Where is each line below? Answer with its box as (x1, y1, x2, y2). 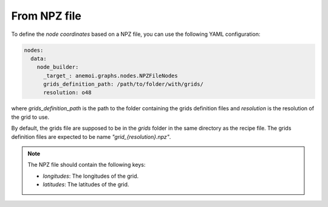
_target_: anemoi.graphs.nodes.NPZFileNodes (43, 72, 179, 79)
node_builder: (36, 64, 79, 71)
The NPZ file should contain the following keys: (27, 161, 146, 169)
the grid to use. (11, 113, 50, 121)
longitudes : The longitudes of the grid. (43, 172, 139, 180)
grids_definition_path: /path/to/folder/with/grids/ (43, 81, 203, 88)
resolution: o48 (43, 89, 92, 96)
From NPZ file (11, 9, 81, 23)
